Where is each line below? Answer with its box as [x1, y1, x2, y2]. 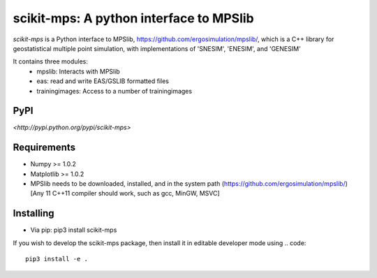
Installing [13, 207, 55, 219]
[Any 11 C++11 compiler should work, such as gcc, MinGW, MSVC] [30, 189, 220, 198]
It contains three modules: [13, 57, 89, 66]
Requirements [13, 142, 76, 154]
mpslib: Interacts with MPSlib [36, 67, 120, 75]
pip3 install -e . [25, 255, 89, 263]
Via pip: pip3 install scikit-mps [30, 226, 117, 234]
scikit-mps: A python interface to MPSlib [13, 10, 254, 26]
